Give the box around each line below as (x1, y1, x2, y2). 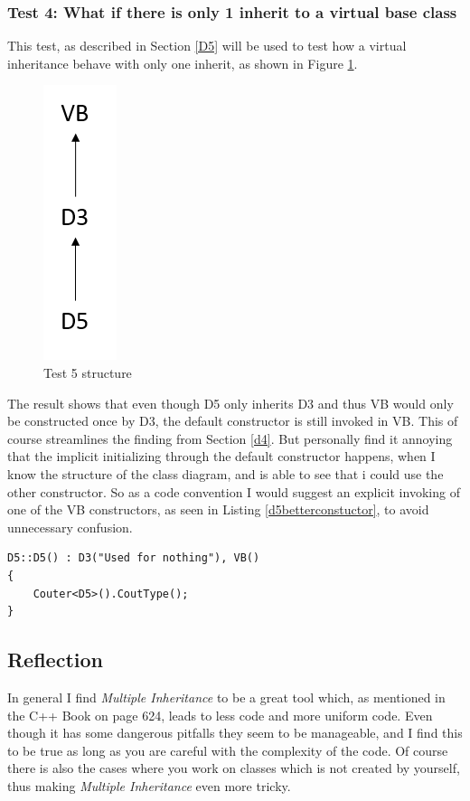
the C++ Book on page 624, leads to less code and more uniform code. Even (7, 705, 433, 724)
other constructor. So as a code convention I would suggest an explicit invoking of (7, 482, 460, 501)
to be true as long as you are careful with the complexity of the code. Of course (7, 740, 448, 759)
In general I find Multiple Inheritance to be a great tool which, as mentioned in (7, 687, 446, 706)
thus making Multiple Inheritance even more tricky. (7, 776, 291, 795)
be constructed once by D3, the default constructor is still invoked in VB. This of (7, 411, 458, 430)
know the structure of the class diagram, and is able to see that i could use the (7, 464, 444, 483)
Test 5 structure (43, 363, 132, 382)
